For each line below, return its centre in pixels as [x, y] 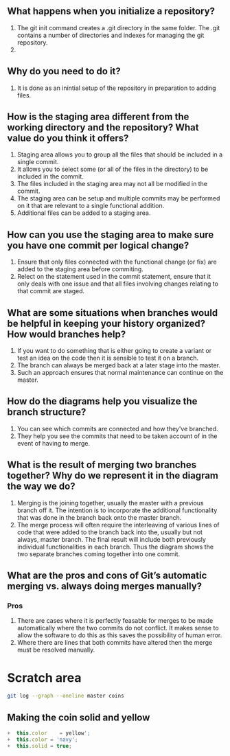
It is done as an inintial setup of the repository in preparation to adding [116, 88]
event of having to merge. [54, 443]
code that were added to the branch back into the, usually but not [110, 532]
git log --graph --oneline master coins [66, 696]
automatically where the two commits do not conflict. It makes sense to [118, 628]
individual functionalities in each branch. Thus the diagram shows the [115, 547]
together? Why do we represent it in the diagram [113, 476]
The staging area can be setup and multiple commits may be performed [118, 198]
